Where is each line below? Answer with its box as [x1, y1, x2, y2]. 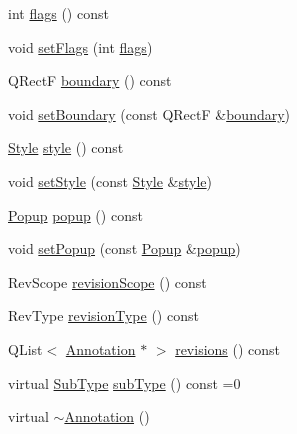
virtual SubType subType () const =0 [8, 372, 241, 393]
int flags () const [8, 3, 109, 23]
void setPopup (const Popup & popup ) [8, 238, 241, 259]
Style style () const [8, 137, 124, 158]
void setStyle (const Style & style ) [8, 170, 213, 191]
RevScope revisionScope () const [8, 271, 207, 292]
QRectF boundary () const [8, 70, 172, 91]
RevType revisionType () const [8, 305, 199, 326]
